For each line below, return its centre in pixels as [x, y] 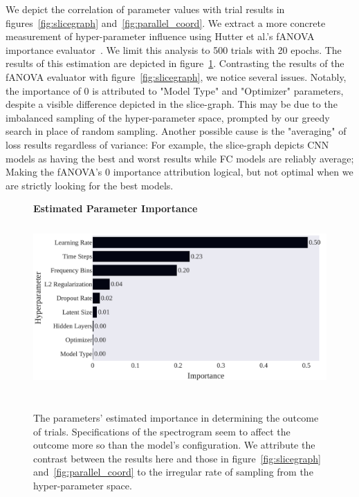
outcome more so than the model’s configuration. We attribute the [174, 445]
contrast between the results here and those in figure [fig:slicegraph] [177, 458]
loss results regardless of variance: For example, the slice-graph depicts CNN [167, 144]
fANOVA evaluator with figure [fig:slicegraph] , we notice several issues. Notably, [176, 76]
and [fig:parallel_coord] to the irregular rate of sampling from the [173, 472]
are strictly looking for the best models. [90, 185]
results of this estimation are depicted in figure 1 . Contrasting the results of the [175, 63]
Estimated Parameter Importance [116, 208]
